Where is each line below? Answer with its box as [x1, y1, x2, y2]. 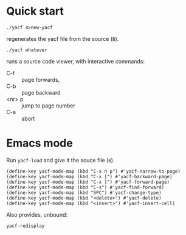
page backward [21, 89, 61, 96]
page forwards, [21, 76, 60, 83]
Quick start [6, 4, 64, 18]
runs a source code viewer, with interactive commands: [6, 57, 145, 65]
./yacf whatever [6, 47, 47, 53]
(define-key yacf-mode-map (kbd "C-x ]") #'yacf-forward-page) [6, 179, 170, 185]
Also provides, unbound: [6, 211, 68, 218]
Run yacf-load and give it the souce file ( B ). [6, 156, 115, 164]
